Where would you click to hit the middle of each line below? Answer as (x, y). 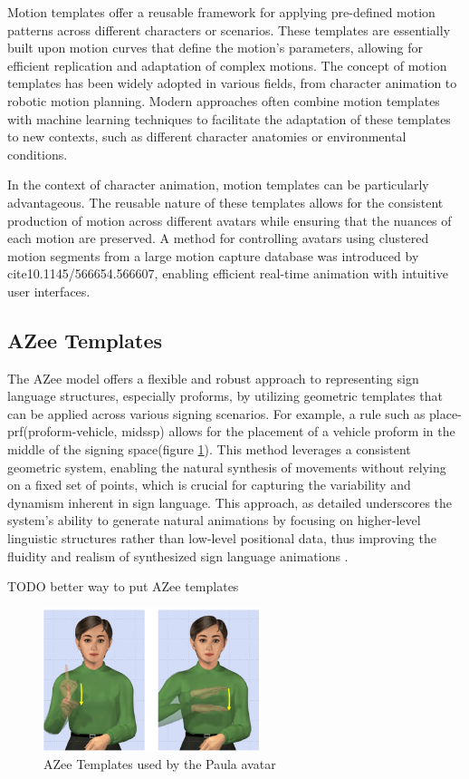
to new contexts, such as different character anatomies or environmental (207, 136)
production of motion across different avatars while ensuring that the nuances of (230, 220)
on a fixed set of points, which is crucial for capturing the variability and (209, 485)
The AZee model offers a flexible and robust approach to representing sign (213, 378)
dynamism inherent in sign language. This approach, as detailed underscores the (230, 502)
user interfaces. (49, 291)
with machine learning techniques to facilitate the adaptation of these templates (229, 118)
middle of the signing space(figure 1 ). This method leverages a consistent (209, 449)
